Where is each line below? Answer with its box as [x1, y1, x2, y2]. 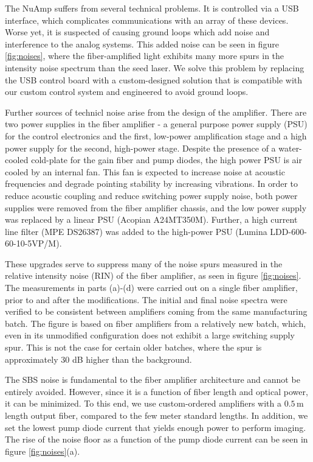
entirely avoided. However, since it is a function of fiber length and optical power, [5, 385, 308, 397]
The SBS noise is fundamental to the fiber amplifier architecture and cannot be [5, 373, 300, 386]
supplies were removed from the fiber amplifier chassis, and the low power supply [5, 201, 307, 214]
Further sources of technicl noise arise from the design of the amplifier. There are [5, 105, 307, 118]
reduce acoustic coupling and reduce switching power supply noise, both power [5, 189, 298, 201]
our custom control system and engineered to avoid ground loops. [5, 85, 249, 98]
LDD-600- [270, 225, 307, 237]
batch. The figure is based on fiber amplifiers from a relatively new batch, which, [5, 317, 306, 329]
